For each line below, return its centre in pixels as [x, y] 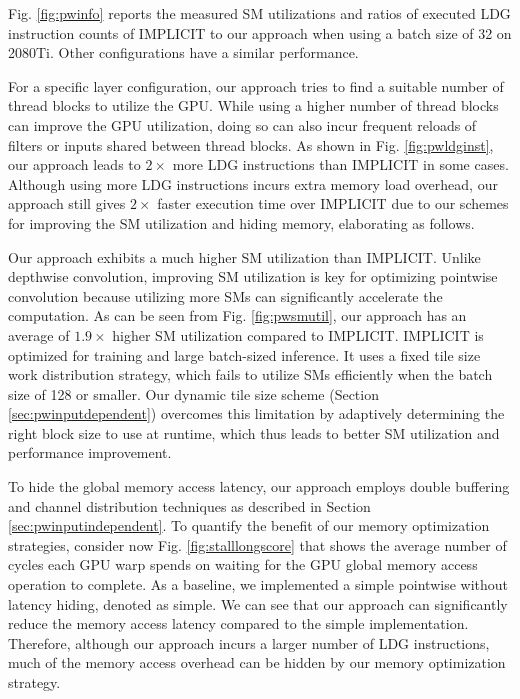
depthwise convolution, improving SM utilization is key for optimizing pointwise [253, 276]
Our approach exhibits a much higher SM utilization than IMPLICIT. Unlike [244, 256]
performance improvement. [90, 452]
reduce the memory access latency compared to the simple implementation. [238, 623]
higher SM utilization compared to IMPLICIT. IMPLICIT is [298, 334]
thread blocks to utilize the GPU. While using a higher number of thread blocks [253, 105]
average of [39, 334]
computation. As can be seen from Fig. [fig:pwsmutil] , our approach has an [237, 315]
